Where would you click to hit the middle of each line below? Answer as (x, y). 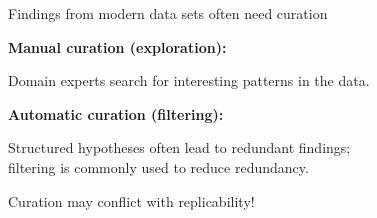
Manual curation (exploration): (117, 46)
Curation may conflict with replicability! (131, 200)
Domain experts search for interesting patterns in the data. (189, 80)
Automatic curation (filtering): (116, 113)
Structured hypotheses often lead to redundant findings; (179, 147)
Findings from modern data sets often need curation (168, 13)
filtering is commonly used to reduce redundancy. (158, 166)
